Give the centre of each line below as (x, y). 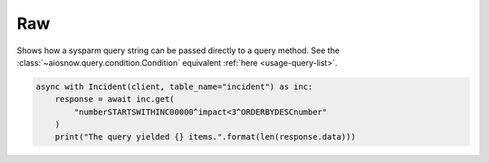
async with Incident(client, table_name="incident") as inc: (174, 86)
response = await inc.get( (115, 100)
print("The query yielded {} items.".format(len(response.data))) (206, 137)
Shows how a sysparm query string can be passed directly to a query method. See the (178, 50)
